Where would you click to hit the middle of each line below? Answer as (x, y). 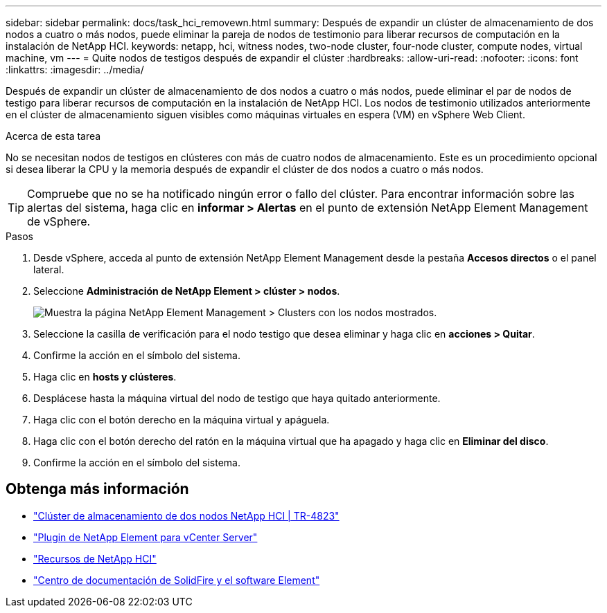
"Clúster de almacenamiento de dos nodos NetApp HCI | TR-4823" (186, 515)
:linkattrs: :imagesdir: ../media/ (75, 70)
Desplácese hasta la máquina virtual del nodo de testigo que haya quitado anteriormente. (237, 398)
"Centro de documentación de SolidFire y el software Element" (177, 580)
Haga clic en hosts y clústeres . (105, 377)
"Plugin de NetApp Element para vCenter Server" (146, 537)
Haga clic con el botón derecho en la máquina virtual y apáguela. (182, 420)
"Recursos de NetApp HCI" (95, 558)
